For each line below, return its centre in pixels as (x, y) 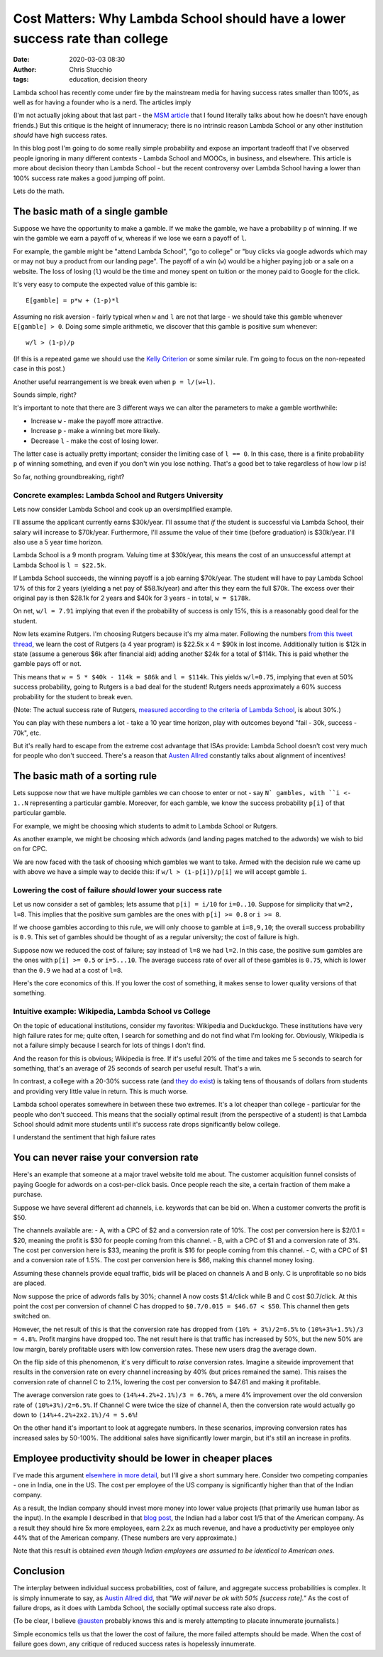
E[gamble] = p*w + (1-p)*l (73, 301)
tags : (21, 80)
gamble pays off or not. (47, 664)
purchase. (28, 1194)
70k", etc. (27, 733)
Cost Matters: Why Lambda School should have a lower (179, 18)
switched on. (32, 1316)
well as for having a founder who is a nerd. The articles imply (102, 102)
